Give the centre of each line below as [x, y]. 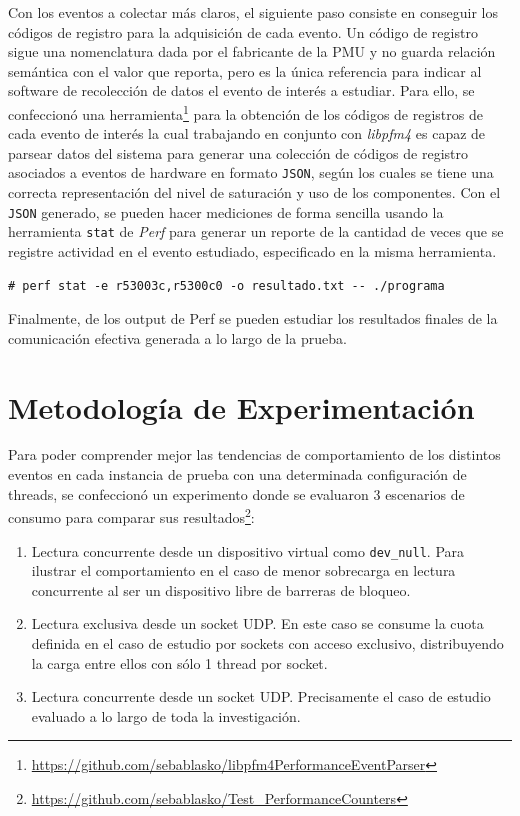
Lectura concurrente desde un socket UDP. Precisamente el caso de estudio [261, 696]
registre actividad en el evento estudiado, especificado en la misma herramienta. [252, 250]
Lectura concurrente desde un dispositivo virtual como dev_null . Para [248, 550]
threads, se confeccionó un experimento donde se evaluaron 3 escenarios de [236, 493]
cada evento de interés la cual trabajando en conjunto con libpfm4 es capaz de [247, 133]
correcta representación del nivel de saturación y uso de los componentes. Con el [254, 192]
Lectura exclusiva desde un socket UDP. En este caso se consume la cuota [257, 623]
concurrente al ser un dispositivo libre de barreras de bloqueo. [221, 589]
